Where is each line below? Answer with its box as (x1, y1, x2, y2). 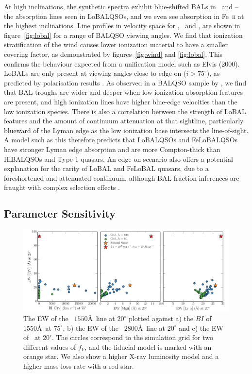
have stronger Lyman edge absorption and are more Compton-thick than (4, 144, 220, 154)
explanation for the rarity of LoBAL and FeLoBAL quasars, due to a (4, 163, 209, 173)
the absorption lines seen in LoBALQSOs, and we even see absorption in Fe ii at (4, 11, 244, 21)
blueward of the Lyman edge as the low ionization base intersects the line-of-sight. (4, 125, 249, 135)
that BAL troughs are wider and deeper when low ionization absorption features (4, 87, 243, 97)
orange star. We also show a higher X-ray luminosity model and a (23, 351, 219, 361)
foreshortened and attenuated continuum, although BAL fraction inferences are (4, 172, 239, 183)
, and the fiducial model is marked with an (84, 341, 212, 352)
